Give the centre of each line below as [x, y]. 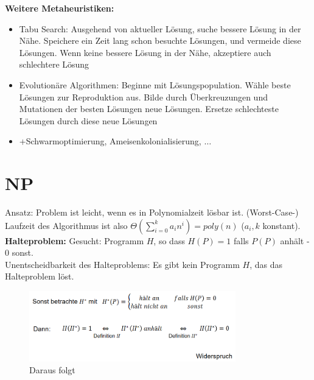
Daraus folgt [52, 370]
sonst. [23, 252]
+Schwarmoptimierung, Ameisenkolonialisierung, [110, 141]
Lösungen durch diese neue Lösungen [88, 120]
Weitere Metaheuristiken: [60, 8]
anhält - [295, 240]
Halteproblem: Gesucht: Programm [75, 240]
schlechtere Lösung [54, 64]
